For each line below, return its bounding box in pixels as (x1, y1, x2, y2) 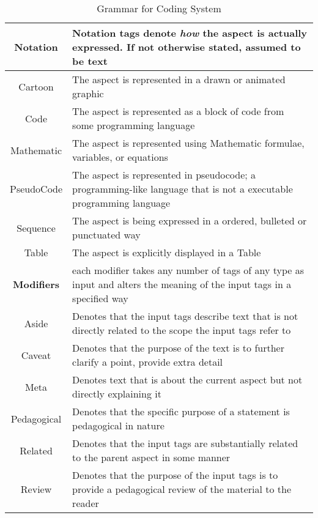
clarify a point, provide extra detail (72, 355, 223, 369)
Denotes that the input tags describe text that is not (72, 309, 298, 323)
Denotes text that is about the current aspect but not (72, 372, 303, 387)
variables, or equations (72, 150, 168, 164)
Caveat (21, 347, 51, 362)
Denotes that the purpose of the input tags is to (72, 468, 278, 482)
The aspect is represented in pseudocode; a (72, 168, 256, 182)
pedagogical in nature (72, 418, 165, 432)
